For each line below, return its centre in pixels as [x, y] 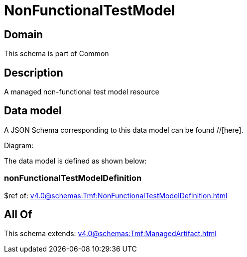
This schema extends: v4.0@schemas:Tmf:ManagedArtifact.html [110, 234]
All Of [18, 215]
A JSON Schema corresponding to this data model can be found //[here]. [124, 130]
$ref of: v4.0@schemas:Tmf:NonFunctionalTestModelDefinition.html [116, 195]
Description [34, 73]
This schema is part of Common [57, 54]
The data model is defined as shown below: [75, 161]
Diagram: [19, 145]
